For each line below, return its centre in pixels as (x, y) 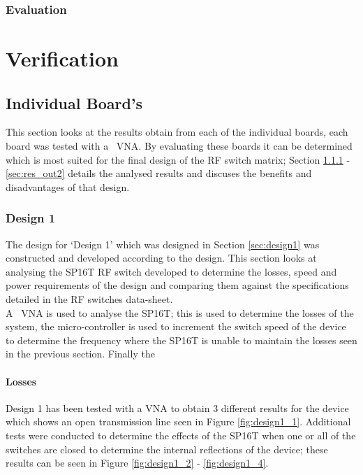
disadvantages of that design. (68, 186)
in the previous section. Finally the (80, 354)
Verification (62, 58)
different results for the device (285, 407)
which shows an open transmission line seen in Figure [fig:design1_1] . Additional (178, 421)
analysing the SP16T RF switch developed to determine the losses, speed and (171, 271)
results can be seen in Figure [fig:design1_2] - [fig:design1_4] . (137, 463)
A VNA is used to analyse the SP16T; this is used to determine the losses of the (180, 312)
